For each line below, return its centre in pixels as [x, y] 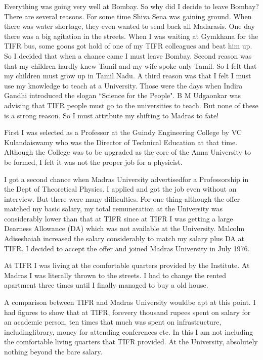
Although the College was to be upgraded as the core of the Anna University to [127, 152]
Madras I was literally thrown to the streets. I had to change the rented [115, 275]
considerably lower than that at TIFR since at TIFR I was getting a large [119, 218]
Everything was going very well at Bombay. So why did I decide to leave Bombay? [131, 6]
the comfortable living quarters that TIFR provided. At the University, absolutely [131, 342]
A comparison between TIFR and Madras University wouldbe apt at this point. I [130, 302]
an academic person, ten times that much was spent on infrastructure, [113, 322]
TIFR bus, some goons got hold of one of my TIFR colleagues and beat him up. [128, 46]
